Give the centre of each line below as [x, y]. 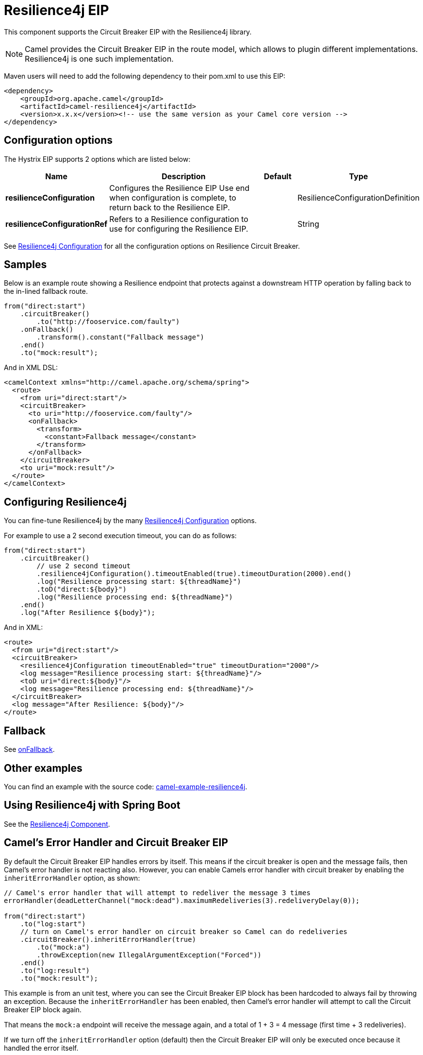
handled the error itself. [41, 1048]
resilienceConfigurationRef [57, 224]
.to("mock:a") [63, 947]
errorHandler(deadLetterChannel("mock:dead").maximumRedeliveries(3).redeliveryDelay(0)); [182, 900]
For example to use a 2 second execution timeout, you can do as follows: [120, 536]
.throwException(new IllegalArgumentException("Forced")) [149, 955]
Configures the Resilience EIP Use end [179, 188]
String [308, 224]
